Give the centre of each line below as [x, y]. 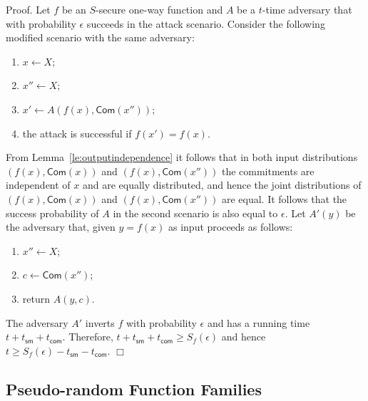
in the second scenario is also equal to [195, 213]
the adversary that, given [61, 227]
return [36, 298]
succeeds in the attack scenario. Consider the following [206, 23]
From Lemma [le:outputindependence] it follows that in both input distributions [182, 157]
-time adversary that [307, 9]
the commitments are [268, 171]
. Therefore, [88, 337]
